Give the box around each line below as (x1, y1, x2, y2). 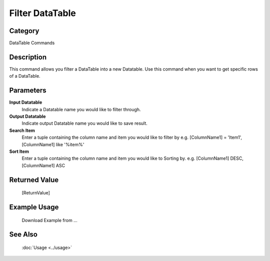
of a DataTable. (9, 73, 40, 79)
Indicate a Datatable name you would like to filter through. (21, 106, 141, 112)
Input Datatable (9, 99, 42, 105)
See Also (9, 230, 37, 239)
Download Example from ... (21, 217, 77, 223)
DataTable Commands (9, 40, 55, 46)
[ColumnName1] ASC (21, 162, 65, 168)
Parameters (9, 86, 46, 95)
